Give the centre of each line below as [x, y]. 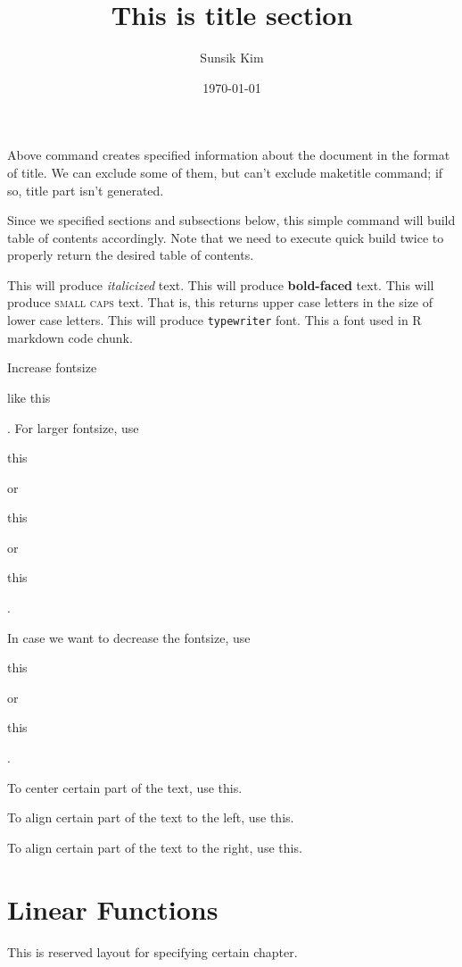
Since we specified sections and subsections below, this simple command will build [231, 220]
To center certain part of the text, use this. [125, 787]
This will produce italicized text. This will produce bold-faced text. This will [221, 284]
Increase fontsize [52, 367]
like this [29, 397]
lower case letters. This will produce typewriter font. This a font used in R [214, 320]
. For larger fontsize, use [73, 427]
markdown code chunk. [70, 337]
